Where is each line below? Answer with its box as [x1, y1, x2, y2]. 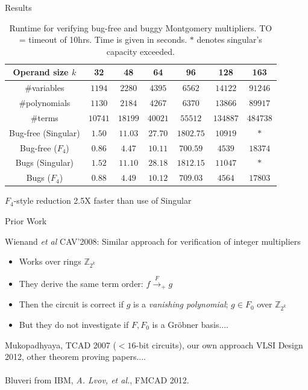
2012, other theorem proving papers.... [5, 350, 146, 363]
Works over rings [19, 255, 81, 268]
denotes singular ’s [196, 33, 262, 46]
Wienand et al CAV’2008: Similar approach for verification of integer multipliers [5, 234, 301, 247]
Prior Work [5, 214, 47, 227]
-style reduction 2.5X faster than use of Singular [13, 194, 192, 207]
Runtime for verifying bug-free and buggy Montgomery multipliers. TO [9, 21, 272, 34]
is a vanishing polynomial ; [133, 298, 228, 310]
